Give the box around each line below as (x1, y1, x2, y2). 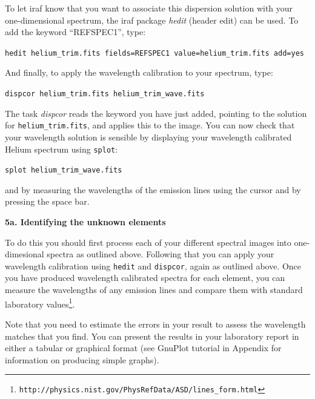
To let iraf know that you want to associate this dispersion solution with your (5, 2, 293, 14)
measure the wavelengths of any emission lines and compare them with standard (5, 283, 303, 296)
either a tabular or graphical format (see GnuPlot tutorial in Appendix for (5, 341, 282, 354)
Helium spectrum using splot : (5, 142, 118, 155)
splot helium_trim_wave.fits (5, 166, 122, 175)
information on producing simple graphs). (5, 353, 159, 366)
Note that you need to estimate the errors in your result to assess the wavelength (5, 317, 306, 330)
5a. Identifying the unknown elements (5, 216, 166, 228)
